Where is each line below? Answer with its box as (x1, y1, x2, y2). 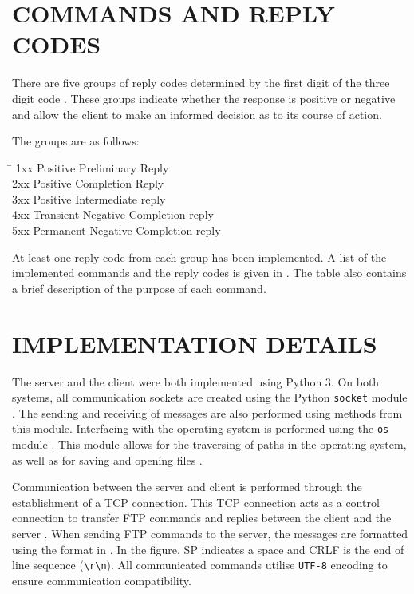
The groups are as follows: (12, 133, 140, 149)
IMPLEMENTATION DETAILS (12, 327, 377, 359)
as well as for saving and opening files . (12, 451, 203, 468)
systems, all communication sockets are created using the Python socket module (12, 389, 408, 406)
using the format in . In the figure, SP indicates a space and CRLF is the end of (12, 541, 404, 557)
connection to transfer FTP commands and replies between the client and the (12, 509, 392, 526)
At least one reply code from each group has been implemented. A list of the (12, 248, 387, 265)
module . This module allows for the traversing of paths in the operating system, (12, 436, 407, 453)
